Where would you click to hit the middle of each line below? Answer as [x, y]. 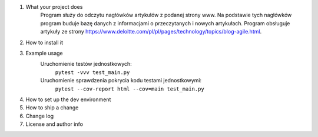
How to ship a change [52, 108]
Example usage [44, 53]
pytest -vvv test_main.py [92, 72]
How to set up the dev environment [68, 99]
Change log [40, 116]
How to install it [44, 42]
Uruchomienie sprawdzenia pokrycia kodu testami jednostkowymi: [121, 81]
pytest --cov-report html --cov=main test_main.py [130, 89]
